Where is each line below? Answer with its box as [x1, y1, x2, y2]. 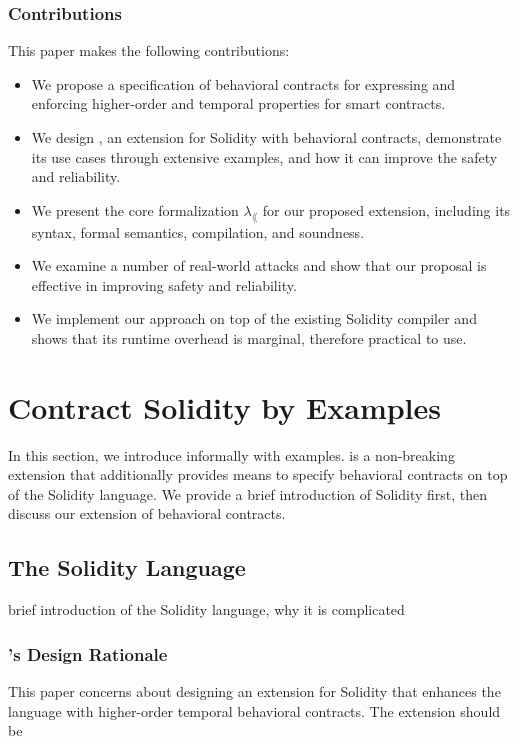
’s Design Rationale [8, 641, 168, 666]
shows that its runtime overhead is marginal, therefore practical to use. [31, 327, 467, 348]
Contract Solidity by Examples [8, 386, 442, 427]
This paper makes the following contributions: [8, 40, 290, 61]
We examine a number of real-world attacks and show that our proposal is [31, 255, 487, 276]
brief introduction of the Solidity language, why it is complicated [8, 599, 405, 620]
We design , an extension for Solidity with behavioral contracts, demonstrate [31, 127, 502, 147]
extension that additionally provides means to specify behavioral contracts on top [8, 464, 508, 485]
